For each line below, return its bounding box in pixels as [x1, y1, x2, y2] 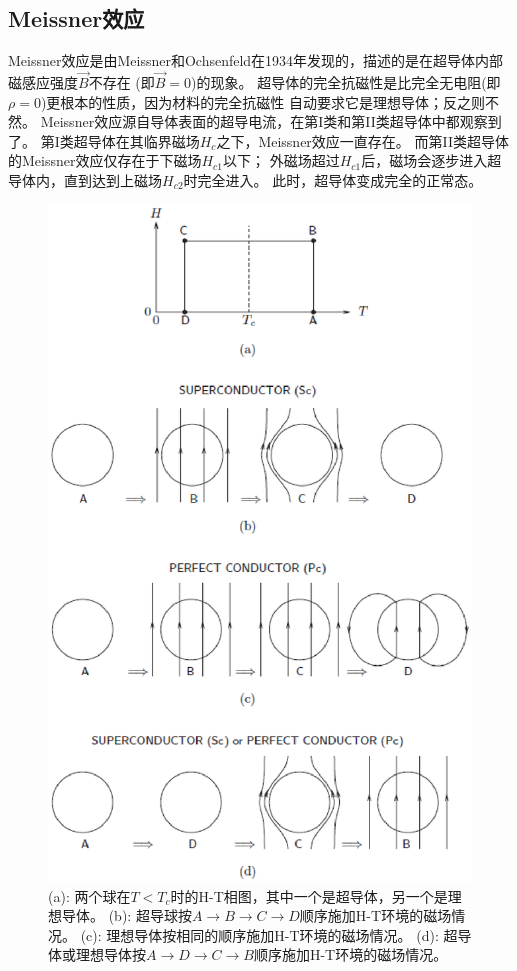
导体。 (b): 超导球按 [61, 905, 192, 926]
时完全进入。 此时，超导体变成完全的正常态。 [183, 169, 483, 190]
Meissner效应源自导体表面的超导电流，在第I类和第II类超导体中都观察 [40, 111, 488, 132]
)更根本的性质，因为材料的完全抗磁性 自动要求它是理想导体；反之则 [40, 91, 486, 112]
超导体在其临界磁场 [73, 130, 200, 151]
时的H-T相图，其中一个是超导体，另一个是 [170, 885, 448, 906]
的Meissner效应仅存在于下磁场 [8, 150, 202, 171]
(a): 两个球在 [48, 885, 131, 906]
